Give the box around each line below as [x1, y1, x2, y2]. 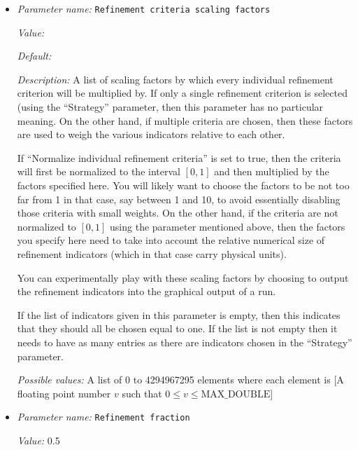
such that [122, 386, 162, 400]
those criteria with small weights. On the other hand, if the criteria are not [17, 205, 338, 220]
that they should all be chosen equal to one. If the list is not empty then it [17, 321, 338, 336]
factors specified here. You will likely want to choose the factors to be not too [17, 178, 350, 192]
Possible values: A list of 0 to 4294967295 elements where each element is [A [17, 372, 344, 387]
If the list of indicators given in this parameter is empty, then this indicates [17, 307, 341, 322]
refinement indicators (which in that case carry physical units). [17, 246, 287, 261]
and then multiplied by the [214, 164, 329, 179]
